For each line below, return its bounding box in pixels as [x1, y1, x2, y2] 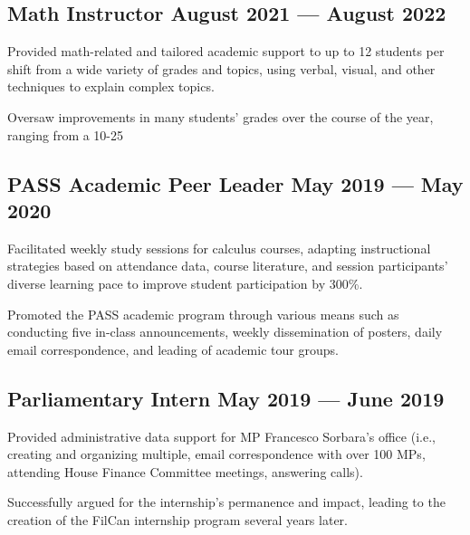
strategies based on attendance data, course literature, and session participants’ [7, 256, 448, 275]
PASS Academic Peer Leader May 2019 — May [7, 169, 464, 197]
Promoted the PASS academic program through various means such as [7, 304, 399, 323]
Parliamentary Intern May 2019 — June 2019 [7, 384, 445, 412]
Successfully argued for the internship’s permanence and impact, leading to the [7, 492, 446, 511]
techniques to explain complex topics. [7, 77, 215, 96]
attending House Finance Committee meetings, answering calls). [7, 462, 363, 481]
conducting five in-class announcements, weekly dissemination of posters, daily [7, 322, 443, 341]
